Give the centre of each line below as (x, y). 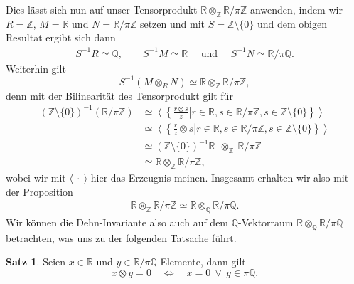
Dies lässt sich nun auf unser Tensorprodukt (102, 9)
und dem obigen (292, 23)
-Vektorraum (266, 222)
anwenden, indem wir (296, 9)
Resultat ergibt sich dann (61, 37)
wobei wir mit (36, 177)
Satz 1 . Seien (36, 262)
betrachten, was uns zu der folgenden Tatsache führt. (121, 237)
